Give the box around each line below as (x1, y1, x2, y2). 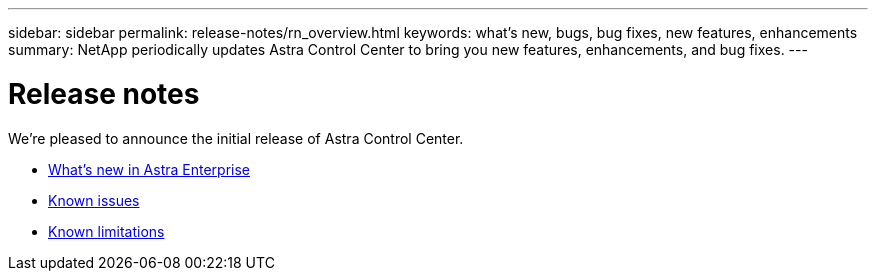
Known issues (48, 191, 140, 209)
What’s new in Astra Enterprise (48, 160, 250, 178)
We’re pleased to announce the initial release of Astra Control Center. (8, 129, 464, 147)
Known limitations (48, 222, 165, 240)
